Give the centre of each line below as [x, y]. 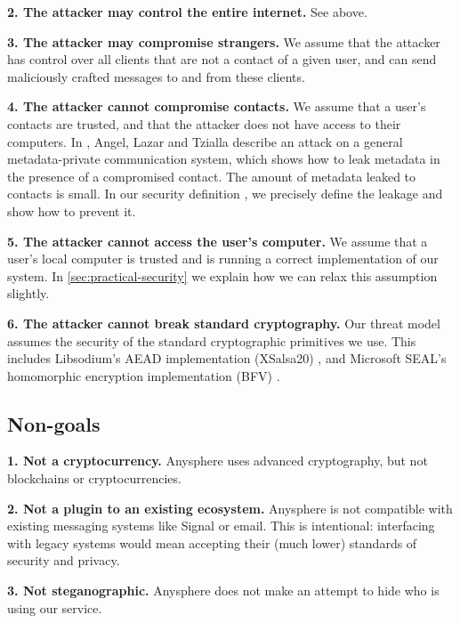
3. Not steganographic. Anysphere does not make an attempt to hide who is [223, 591]
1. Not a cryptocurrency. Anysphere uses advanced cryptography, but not [218, 461]
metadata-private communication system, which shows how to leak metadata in [224, 159]
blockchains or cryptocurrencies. [94, 478]
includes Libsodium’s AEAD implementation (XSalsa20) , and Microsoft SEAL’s [227, 358]
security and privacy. [64, 560]
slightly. [28, 293]
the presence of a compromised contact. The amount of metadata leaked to [212, 176]
